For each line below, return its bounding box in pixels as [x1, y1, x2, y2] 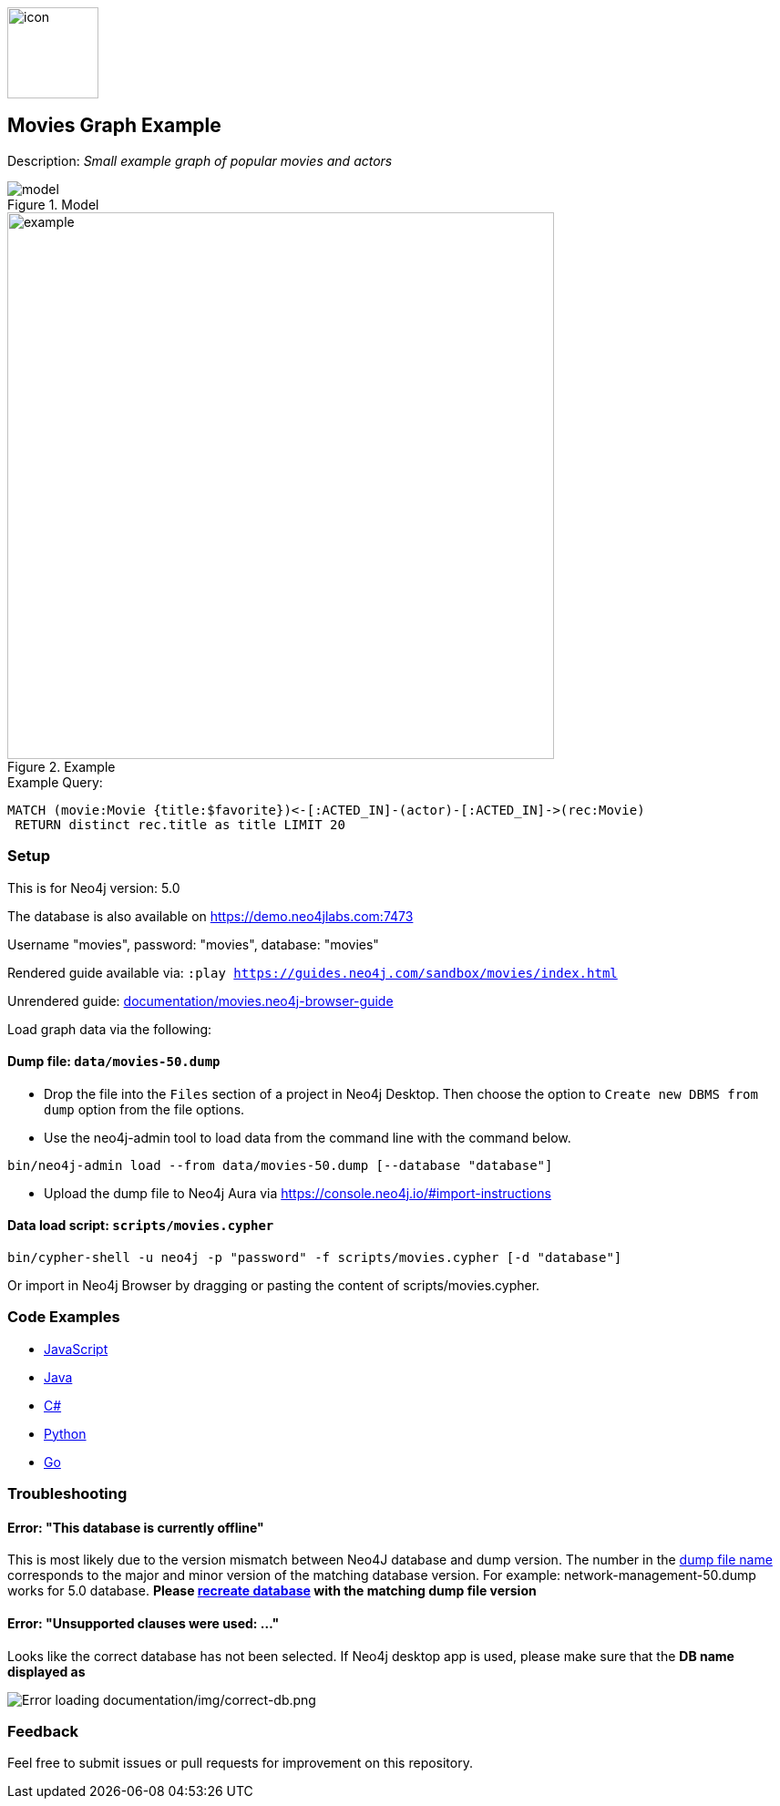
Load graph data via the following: [7, 1021, 212, 1037]
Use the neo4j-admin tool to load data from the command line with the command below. [44, 1129, 571, 1145]
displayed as [7, 1663, 86, 1679]
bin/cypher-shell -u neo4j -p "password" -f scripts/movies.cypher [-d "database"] [7, 1250, 622, 1266]
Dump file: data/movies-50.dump [7, 1053, 221, 1070]
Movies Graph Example [7, 114, 221, 138]
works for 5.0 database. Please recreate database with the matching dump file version [7, 1583, 537, 1599]
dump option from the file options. [44, 1101, 245, 1117]
